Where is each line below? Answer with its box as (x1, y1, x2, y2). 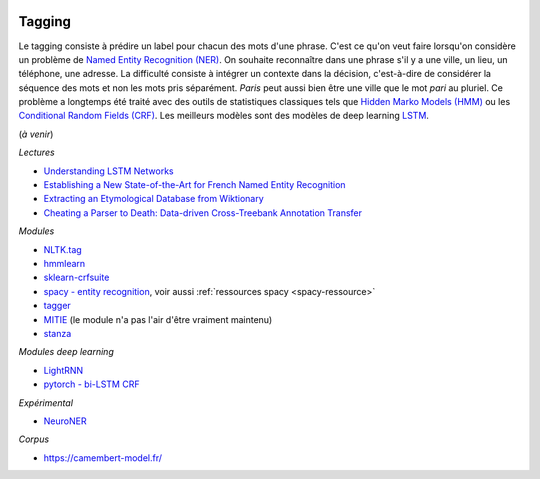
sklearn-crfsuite (43, 271, 110, 284)
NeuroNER (43, 415, 87, 427)
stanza (43, 327, 72, 339)
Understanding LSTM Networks (43, 165, 174, 177)
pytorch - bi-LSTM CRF (43, 378, 140, 390)
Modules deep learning (18, 346, 114, 358)
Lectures (18, 146, 55, 159)
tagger (43, 300, 72, 312)
